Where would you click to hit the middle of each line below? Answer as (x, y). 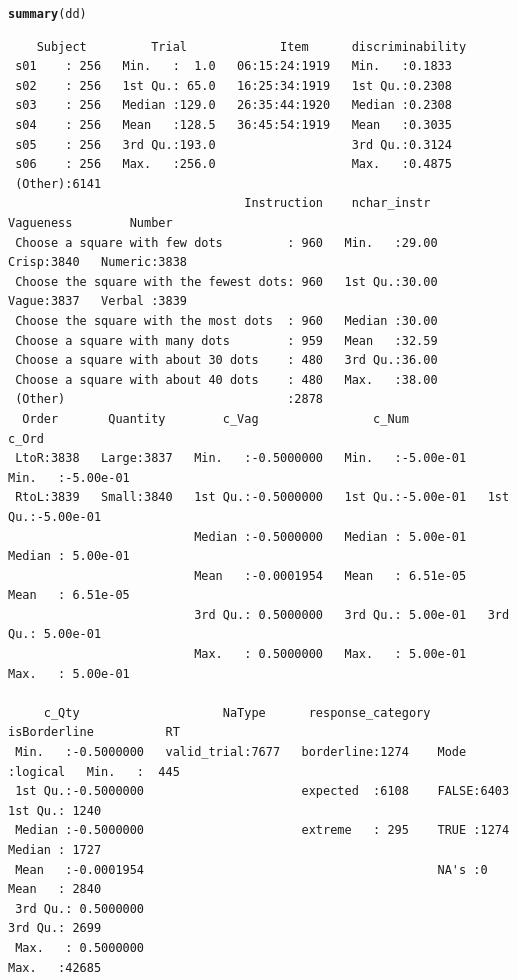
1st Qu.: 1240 (55, 810)
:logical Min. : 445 (94, 771)
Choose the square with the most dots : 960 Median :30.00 (226, 320)
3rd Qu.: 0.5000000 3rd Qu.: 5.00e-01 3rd (352, 614)
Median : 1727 (55, 850)
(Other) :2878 (169, 399)
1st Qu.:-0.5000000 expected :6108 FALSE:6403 (262, 791)
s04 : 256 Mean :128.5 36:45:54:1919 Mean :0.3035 (233, 125)
